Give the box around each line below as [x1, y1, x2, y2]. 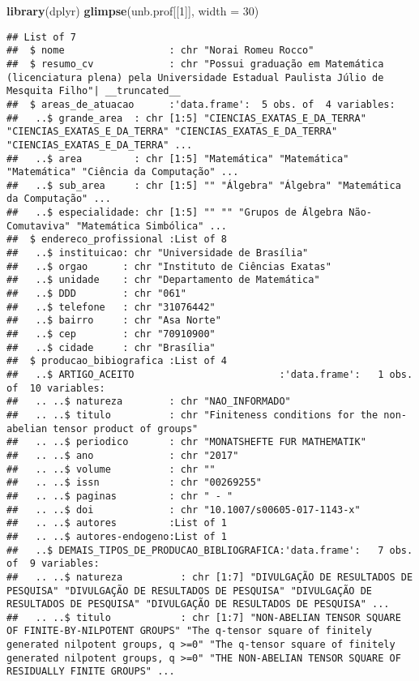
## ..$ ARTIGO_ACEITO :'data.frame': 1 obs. [6, 369, 413, 380]
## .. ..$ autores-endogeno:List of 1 [6, 530, 228, 542]
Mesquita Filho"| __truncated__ [6, 85, 181, 97]
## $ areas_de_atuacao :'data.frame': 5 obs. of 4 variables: [6, 98, 395, 110]
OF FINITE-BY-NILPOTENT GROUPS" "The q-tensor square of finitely [6, 625, 373, 637]
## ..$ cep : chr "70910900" [6, 328, 216, 340]
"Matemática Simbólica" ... [75, 220, 228, 232]
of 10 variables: [6, 382, 105, 394]
